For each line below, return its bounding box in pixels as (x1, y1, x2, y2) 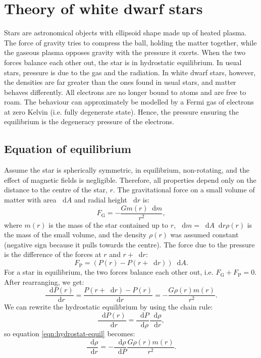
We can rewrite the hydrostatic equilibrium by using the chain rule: (4, 301, 213, 312)
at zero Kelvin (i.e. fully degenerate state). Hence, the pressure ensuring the (4, 106, 239, 117)
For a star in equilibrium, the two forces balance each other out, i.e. (4, 267, 214, 277)
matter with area (4, 194, 57, 205)
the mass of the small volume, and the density (4, 229, 147, 240)
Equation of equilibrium (4, 141, 131, 157)
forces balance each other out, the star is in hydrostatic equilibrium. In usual (4, 57, 242, 67)
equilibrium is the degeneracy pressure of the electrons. (4, 116, 174, 127)
